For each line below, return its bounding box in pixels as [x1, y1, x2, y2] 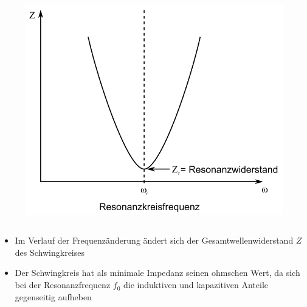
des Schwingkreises [15, 245, 85, 258]
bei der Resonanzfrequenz [15, 278, 111, 291]
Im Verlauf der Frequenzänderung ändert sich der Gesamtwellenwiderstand [15, 234, 294, 247]
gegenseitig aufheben [15, 290, 92, 303]
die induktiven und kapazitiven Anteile [123, 278, 269, 291]
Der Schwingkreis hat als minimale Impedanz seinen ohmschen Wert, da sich [15, 266, 300, 279]
